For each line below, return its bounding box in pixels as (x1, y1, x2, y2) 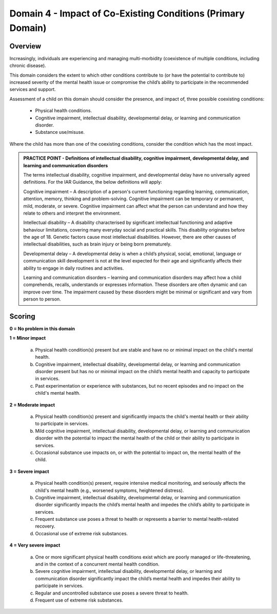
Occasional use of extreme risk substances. (35, 530, 128, 536)
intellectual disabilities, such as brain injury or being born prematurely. (23, 241, 172, 247)
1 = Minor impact (9, 335, 46, 341)
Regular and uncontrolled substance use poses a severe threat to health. (35, 590, 189, 596)
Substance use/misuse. (35, 129, 85, 135)
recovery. (35, 523, 55, 530)
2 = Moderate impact (9, 401, 55, 408)
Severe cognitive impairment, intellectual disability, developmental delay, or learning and (35, 568, 222, 574)
